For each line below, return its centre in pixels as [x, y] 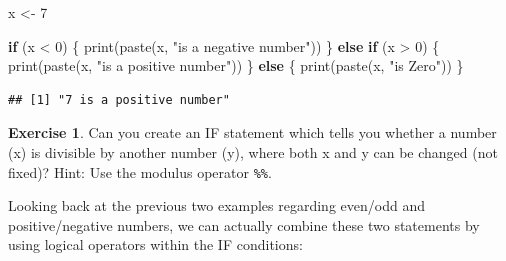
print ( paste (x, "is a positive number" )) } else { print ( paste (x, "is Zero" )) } [236, 65]
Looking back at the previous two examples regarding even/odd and [216, 205]
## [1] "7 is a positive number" [119, 99]
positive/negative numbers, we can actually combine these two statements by [244, 224]
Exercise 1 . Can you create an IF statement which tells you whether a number [252, 132]
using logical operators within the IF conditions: [155, 244]
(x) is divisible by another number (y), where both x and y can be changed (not [253, 151]
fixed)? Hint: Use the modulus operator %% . [140, 171]
